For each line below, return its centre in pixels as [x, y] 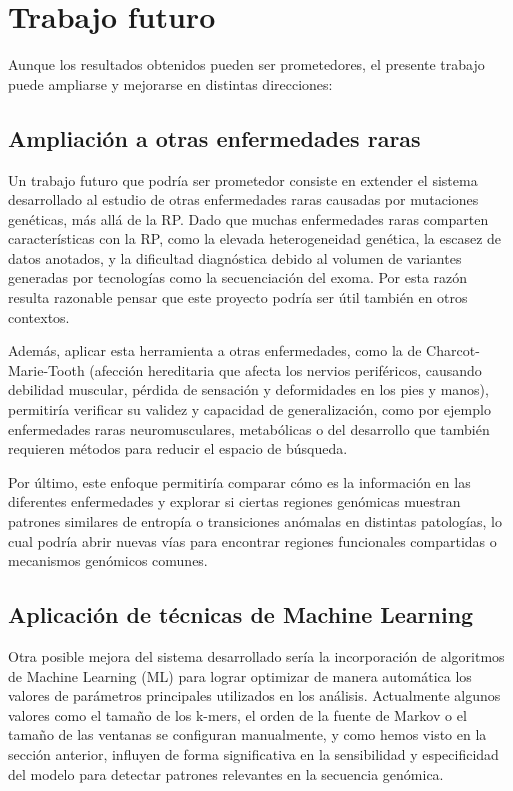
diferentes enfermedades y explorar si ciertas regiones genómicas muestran [234, 501]
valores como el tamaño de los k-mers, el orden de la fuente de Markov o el [237, 714]
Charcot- [453, 350]
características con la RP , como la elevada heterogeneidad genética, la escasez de [255, 238]
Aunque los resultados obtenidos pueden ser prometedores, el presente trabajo [246, 64]
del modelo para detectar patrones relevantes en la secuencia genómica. [226, 773]
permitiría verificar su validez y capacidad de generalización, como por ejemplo [249, 409]
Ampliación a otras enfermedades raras [214, 137]
